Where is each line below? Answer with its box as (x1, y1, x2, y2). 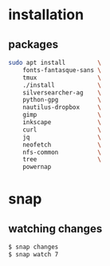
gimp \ (22, 111, 102, 119)
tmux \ (22, 74, 102, 82)
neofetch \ (22, 140, 102, 149)
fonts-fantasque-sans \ (22, 66, 102, 74)
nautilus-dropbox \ (22, 103, 102, 111)
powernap (22, 163, 52, 171)
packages (8, 38, 58, 51)
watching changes (8, 222, 103, 236)
